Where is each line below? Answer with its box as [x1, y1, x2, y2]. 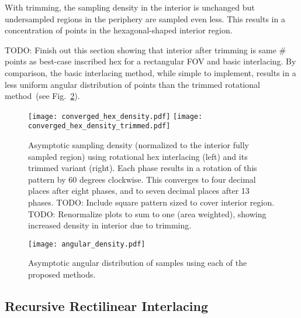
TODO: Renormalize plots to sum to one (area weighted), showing [28, 207, 267, 220]
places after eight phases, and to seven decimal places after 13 [28, 184, 250, 197]
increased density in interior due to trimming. [28, 219, 192, 231]
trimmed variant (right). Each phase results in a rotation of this [28, 162, 257, 174]
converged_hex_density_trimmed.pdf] [28, 122, 171, 131]
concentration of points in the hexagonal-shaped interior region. [5, 24, 233, 36]
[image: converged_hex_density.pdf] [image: [28, 112, 203, 121]
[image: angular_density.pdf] [28, 240, 146, 248]
